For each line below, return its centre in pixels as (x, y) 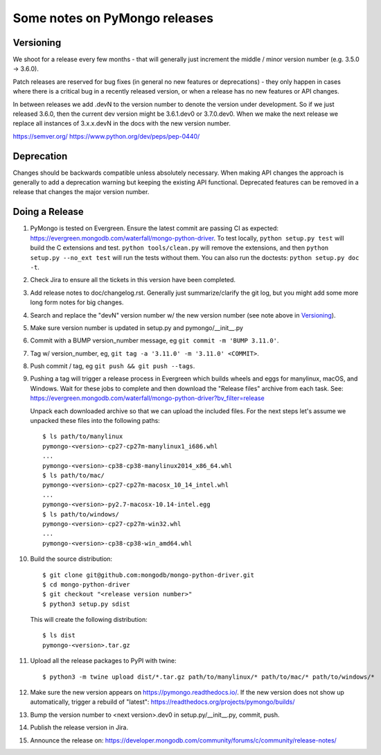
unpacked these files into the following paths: (95, 421)
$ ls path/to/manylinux (83, 436)
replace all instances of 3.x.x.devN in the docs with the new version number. (122, 123)
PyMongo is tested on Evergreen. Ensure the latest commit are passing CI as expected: (154, 228)
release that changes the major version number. (81, 192)
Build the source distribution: (71, 559)
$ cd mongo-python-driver (87, 584)
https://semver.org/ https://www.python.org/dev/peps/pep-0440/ (106, 136)
